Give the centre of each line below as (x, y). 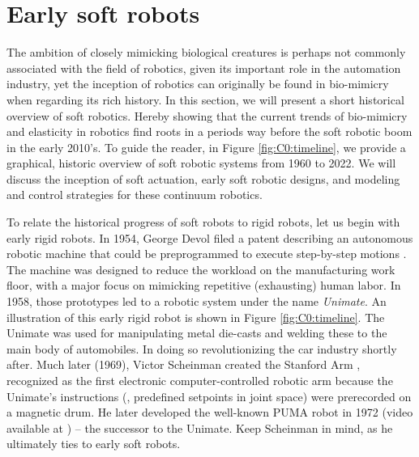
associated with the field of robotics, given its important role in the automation (204, 68)
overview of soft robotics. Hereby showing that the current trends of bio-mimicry (207, 115)
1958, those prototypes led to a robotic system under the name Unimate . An (197, 301)
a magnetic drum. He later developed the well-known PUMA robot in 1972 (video (210, 412)
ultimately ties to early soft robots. (94, 444)
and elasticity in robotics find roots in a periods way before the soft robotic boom (209, 131)
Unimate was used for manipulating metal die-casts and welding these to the (197, 333)
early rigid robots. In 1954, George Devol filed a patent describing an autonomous (210, 237)
